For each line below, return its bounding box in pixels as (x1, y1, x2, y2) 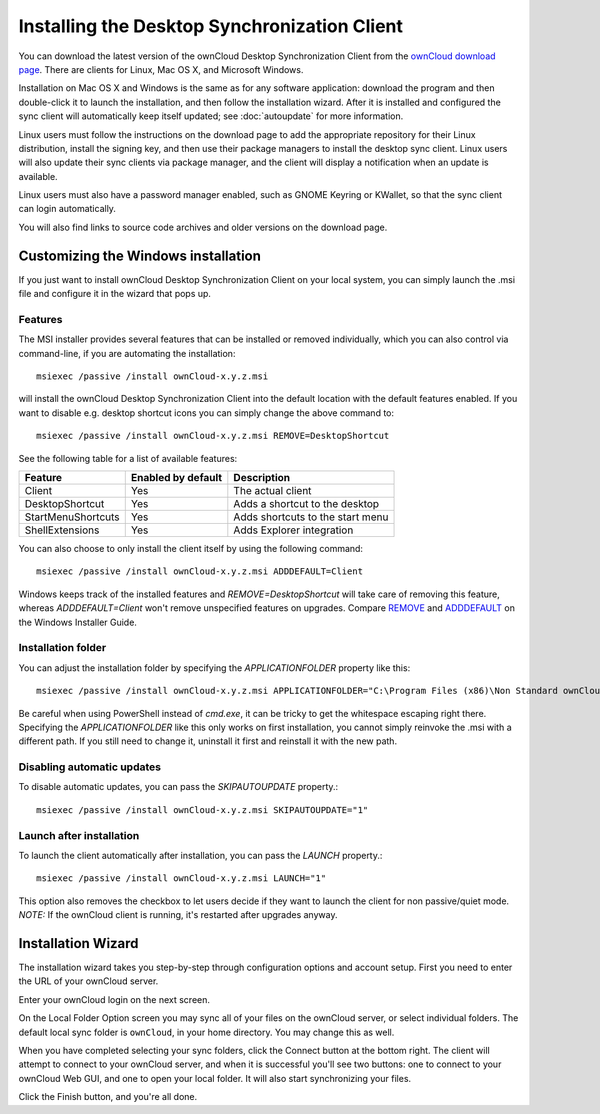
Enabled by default (130, 471, 223, 485)
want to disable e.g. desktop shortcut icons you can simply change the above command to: (18, 406, 395, 419)
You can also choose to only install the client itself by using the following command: (18, 543, 364, 555)
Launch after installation (18, 828, 140, 842)
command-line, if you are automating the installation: (18, 347, 236, 359)
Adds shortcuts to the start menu (233, 510, 389, 524)
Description (233, 471, 291, 485)
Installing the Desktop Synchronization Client (18, 15, 404, 37)
